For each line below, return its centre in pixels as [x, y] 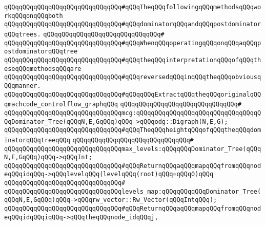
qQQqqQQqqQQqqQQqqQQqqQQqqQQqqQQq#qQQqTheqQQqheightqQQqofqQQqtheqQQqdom [133, 130]
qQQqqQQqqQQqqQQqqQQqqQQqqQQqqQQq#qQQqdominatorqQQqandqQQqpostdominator [133, 24]
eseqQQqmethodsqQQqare [43, 69]
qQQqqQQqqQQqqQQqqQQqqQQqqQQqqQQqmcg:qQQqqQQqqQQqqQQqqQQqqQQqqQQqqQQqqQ [133, 113]
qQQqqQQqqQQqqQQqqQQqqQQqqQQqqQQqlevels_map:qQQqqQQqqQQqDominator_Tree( [133, 191]
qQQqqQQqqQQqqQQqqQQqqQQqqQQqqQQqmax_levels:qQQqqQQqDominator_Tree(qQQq [133, 149]
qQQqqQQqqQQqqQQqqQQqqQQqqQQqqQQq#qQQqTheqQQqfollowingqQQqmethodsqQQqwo [133, 7]
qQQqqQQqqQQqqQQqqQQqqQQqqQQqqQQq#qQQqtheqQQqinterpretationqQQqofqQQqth [133, 60]
